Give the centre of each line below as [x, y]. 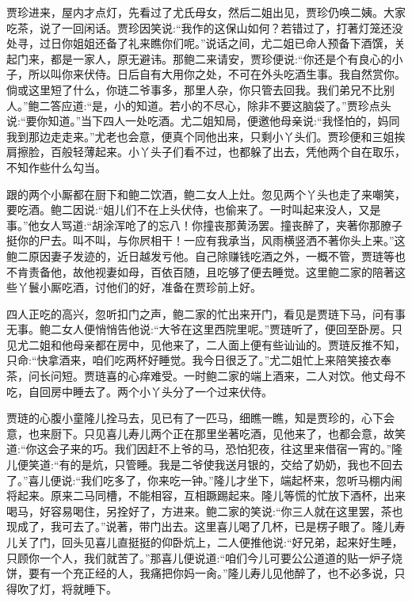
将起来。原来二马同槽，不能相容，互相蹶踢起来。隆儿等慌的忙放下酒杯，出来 [206, 495]
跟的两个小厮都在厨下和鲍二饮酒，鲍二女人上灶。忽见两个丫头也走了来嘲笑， [206, 194]
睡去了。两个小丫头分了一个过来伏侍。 [172, 391]
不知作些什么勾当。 [56, 167]
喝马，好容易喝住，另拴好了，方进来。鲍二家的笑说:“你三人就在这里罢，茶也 [205, 511]
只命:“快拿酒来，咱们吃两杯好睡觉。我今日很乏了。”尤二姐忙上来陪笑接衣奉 [199, 360]
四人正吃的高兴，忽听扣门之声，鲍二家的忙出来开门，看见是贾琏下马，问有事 [206, 313]
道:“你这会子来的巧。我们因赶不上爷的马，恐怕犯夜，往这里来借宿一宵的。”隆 [205, 449]
